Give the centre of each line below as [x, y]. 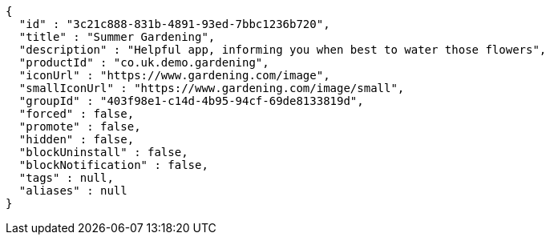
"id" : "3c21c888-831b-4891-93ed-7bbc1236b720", [174, 24]
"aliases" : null [73, 191]
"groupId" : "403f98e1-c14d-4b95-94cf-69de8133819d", [191, 101]
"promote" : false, [80, 127]
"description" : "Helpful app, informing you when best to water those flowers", [283, 50]
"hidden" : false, [77, 139]
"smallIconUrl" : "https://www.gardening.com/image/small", [212, 88]
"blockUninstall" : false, [103, 152]
